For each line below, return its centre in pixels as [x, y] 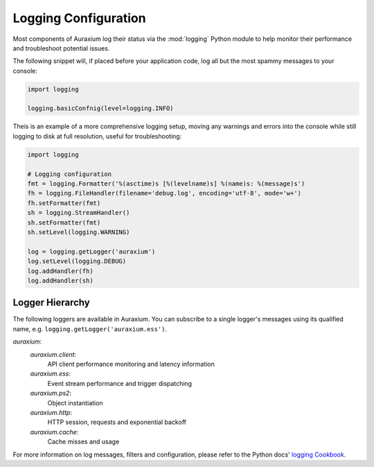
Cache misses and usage [83, 442]
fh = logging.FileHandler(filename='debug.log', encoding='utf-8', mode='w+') [164, 193]
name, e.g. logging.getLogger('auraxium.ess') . [90, 328]
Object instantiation [75, 403]
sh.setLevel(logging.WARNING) [79, 232]
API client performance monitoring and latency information [131, 364]
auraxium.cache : [54, 432]
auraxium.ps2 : [51, 393]
